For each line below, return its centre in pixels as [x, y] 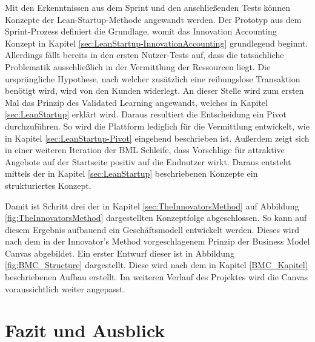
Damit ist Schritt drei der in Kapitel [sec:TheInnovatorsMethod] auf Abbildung [152, 206]
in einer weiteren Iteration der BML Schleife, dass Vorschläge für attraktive [145, 150]
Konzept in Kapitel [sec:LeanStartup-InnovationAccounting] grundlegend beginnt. [157, 43]
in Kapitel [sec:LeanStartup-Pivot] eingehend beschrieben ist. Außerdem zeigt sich [157, 138]
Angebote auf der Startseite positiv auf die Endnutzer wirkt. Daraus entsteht [148, 161]
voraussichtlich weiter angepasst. [65, 288]
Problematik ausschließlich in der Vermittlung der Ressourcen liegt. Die [138, 66]
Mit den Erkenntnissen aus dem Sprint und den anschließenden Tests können [148, 7]
